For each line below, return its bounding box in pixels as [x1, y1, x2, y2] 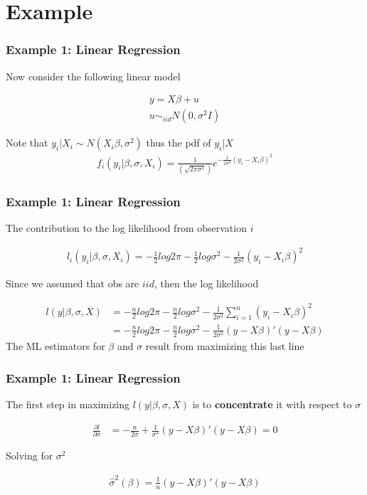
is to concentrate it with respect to [192, 396, 352, 411]
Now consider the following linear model [6, 68, 181, 83]
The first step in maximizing [6, 396, 130, 411]
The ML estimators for [6, 339, 105, 353]
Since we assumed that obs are [6, 276, 139, 291]
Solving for [6, 448, 53, 463]
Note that [6, 135, 48, 150]
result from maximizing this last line [145, 339, 304, 353]
